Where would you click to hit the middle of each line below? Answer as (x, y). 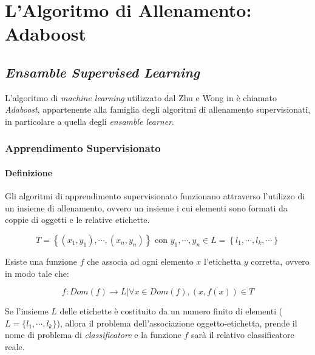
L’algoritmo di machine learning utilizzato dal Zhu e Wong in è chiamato (141, 97)
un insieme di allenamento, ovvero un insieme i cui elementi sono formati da (146, 207)
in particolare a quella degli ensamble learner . (90, 121)
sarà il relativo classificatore (242, 335)
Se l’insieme (27, 311)
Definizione (29, 172)
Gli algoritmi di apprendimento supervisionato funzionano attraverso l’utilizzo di (155, 196)
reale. (15, 346)
